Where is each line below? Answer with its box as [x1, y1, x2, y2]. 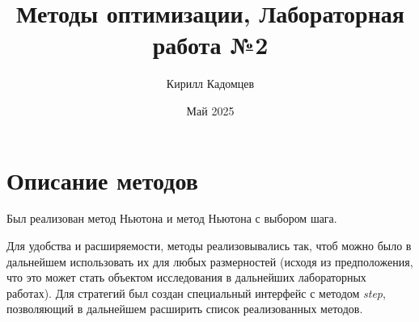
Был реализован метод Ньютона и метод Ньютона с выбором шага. [6, 210, 337, 227]
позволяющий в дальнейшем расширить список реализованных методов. [6, 300, 363, 317]
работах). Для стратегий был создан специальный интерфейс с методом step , [6, 284, 386, 301]
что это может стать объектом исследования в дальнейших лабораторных [6, 269, 366, 286]
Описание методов [6, 163, 198, 196]
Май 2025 [186, 102, 235, 119]
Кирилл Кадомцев [166, 75, 255, 92]
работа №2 [152, 28, 269, 61]
